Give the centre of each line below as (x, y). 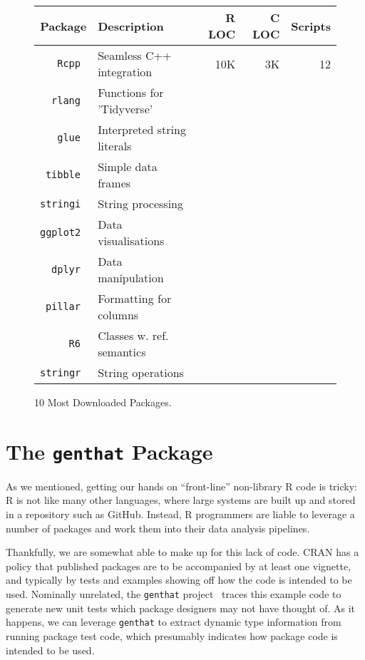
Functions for (131, 92)
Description (131, 26)
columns (118, 315)
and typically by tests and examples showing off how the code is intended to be (179, 580)
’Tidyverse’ (125, 109)
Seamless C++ (135, 55)
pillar (63, 306)
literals (115, 146)
